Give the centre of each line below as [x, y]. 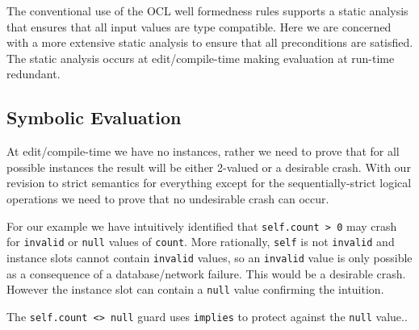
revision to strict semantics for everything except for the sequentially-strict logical [209, 183]
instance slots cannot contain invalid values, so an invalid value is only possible [209, 257]
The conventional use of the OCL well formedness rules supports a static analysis [207, 10]
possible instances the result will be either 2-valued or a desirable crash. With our [209, 167]
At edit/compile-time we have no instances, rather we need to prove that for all [203, 151]
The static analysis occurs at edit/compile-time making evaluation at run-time [201, 58]
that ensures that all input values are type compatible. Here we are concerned [199, 26]
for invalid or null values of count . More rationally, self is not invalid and [201, 242]
